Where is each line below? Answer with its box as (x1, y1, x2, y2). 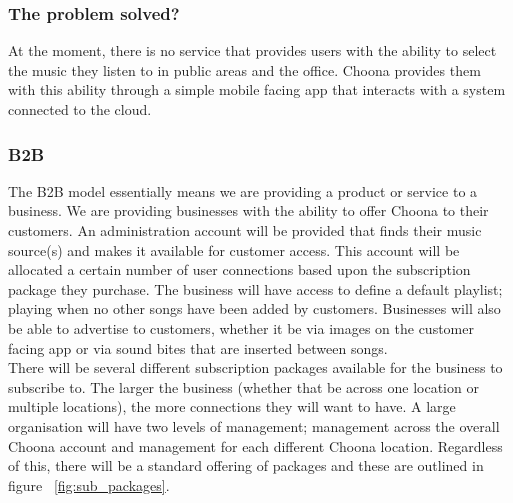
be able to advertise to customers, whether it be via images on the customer (8, 317, 474, 338)
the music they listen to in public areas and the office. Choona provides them (8, 59, 481, 80)
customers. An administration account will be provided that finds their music (8, 220, 482, 240)
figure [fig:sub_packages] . (8, 474, 170, 495)
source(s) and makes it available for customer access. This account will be (8, 239, 460, 260)
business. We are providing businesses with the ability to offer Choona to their (8, 200, 489, 221)
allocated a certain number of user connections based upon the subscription (8, 259, 471, 280)
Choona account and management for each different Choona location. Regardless (8, 435, 503, 456)
